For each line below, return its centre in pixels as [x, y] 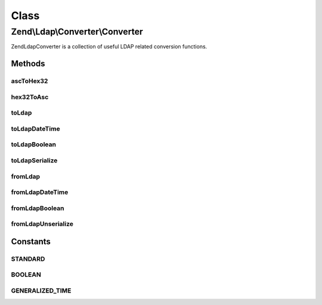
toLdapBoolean [34, 144]
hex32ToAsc [30, 97]
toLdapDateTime [35, 128]
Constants [31, 241]
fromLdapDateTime [40, 192]
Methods [28, 64]
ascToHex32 [30, 81]
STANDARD [28, 258]
